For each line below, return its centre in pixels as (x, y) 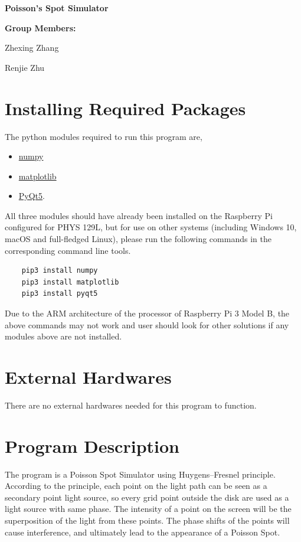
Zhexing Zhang (32, 48)
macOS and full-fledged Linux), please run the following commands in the (138, 239)
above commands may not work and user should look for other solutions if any (147, 324)
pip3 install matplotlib (70, 282)
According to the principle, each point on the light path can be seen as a (136, 486)
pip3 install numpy (60, 271)
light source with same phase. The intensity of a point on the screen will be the (148, 509)
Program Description (92, 445)
